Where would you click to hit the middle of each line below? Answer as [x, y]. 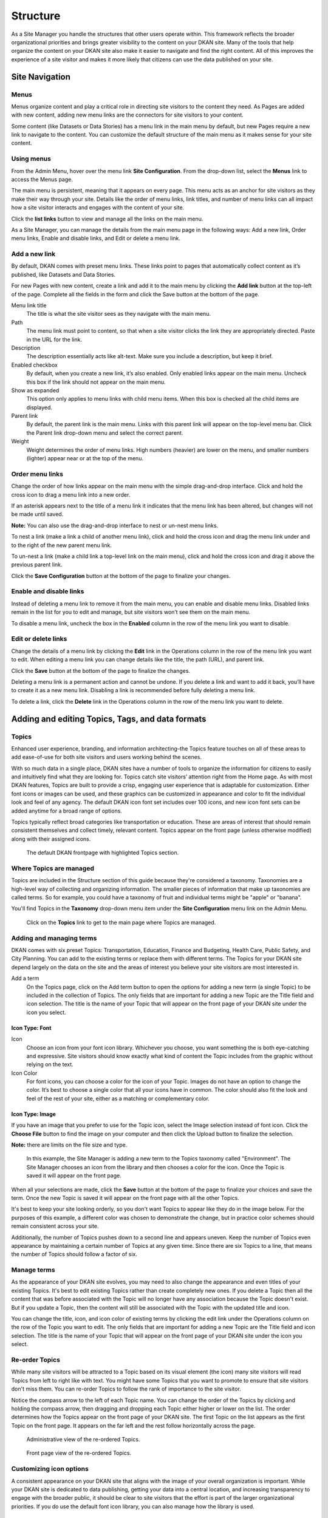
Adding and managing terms [54, 938]
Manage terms [33, 1270]
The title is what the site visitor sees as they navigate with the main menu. [118, 314]
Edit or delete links [39, 639]
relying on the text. [50, 1064]
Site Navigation [41, 77]
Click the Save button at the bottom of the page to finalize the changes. [101, 670]
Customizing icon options [50, 1469]
